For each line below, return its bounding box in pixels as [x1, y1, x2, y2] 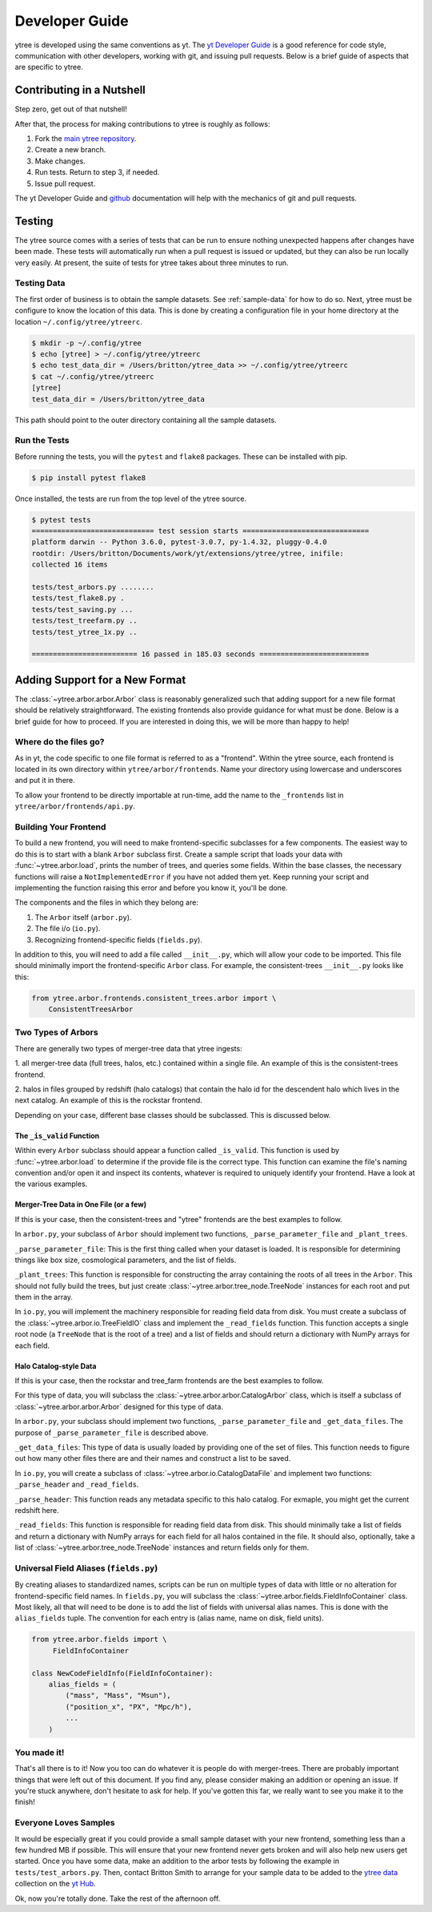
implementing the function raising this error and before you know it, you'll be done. [14, 882, 288, 893]
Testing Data [14, 277, 66, 288]
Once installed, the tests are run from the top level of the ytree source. [14, 494, 247, 503]
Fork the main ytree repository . [34, 134, 137, 143]
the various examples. [14, 1179, 88, 1189]
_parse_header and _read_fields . [14, 1479, 139, 1490]
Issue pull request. [34, 179, 96, 188]
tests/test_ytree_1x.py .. [31, 627, 138, 636]
